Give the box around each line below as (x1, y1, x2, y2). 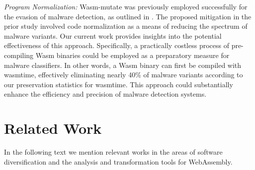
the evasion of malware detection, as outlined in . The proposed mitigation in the (4, 11, 252, 21)
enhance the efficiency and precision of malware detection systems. (4, 89, 207, 99)
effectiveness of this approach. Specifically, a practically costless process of (4, 40, 229, 51)
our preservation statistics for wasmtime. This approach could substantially (4, 79, 233, 89)
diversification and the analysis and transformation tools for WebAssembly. (4, 156, 233, 167)
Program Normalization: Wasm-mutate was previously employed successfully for (4, 1, 248, 11)
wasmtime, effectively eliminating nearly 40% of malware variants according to (4, 69, 243, 80)
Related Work (4, 118, 102, 138)
